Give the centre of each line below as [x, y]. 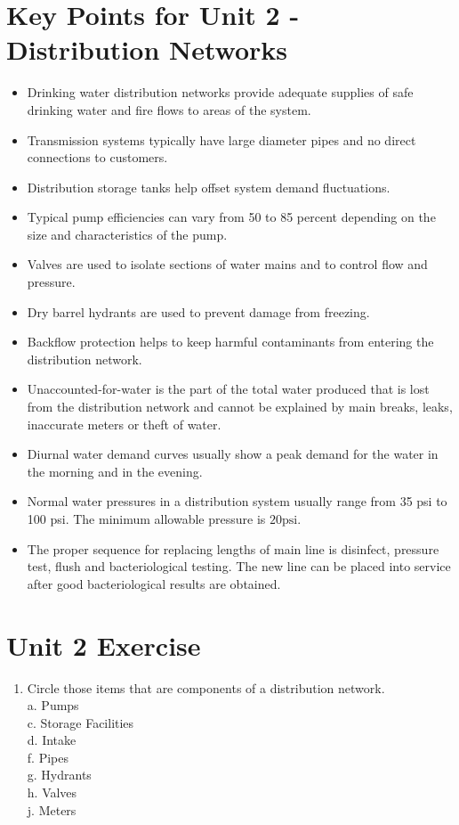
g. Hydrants [59, 775]
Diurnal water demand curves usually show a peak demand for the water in [233, 454]
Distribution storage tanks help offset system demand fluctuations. [209, 187]
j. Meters [52, 809]
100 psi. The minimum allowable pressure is [146, 519]
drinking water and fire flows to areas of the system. [169, 109]
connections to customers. [97, 157]
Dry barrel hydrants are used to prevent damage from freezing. [198, 311]
